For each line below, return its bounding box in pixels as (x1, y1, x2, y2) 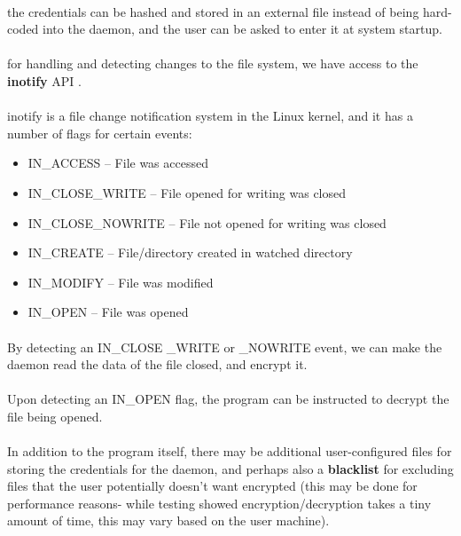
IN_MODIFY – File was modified (27, 272, 214, 291)
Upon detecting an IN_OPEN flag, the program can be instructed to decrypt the (7, 390, 449, 408)
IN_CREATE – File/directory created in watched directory (27, 243, 353, 262)
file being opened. (7, 406, 103, 425)
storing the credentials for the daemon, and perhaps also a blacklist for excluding (7, 459, 454, 477)
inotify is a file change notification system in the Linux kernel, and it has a (7, 106, 413, 125)
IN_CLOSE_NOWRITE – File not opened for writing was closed (27, 213, 387, 232)
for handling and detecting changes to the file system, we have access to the (7, 54, 418, 73)
